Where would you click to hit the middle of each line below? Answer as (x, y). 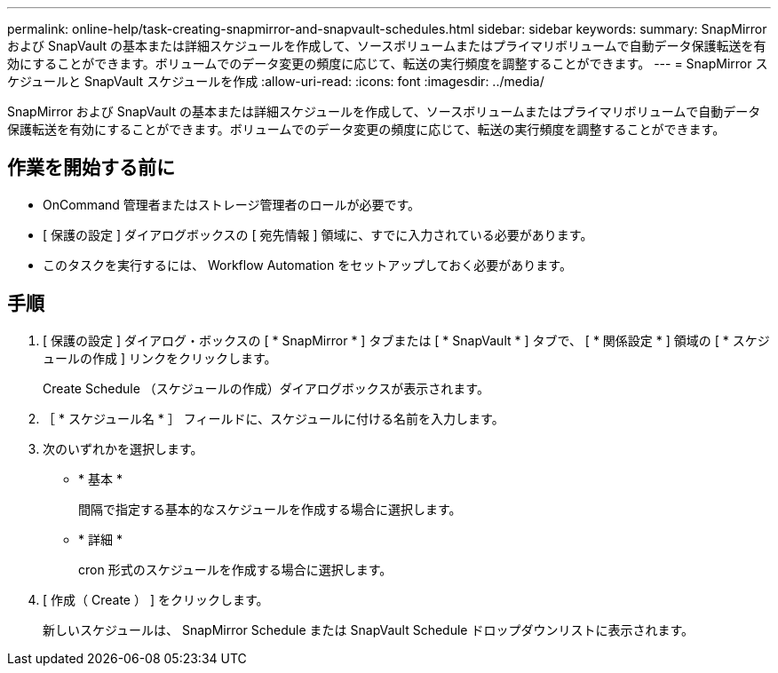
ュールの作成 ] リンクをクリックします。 (160, 358)
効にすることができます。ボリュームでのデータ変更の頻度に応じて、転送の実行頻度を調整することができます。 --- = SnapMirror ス (388, 63)
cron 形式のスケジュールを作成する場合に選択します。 (235, 569)
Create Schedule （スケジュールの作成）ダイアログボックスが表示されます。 (266, 388)
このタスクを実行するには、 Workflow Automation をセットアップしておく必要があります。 (307, 265)
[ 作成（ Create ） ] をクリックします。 (156, 599)
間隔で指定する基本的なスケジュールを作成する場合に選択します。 (270, 509)
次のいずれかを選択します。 (123, 448)
